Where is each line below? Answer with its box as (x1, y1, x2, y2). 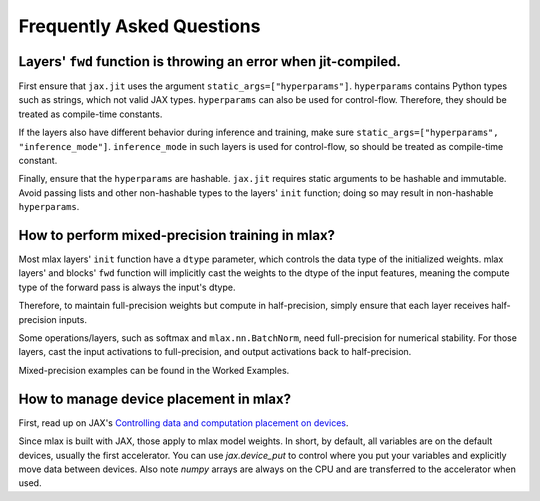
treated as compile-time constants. (18, 108, 163, 120)
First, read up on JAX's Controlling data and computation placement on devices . (18, 416, 349, 429)
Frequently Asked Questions (18, 15, 261, 37)
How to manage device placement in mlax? (18, 390, 292, 407)
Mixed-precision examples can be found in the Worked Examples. (18, 364, 290, 376)
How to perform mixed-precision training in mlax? (18, 227, 335, 244)
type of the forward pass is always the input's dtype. (18, 281, 236, 293)
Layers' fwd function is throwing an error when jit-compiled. (18, 53, 402, 70)
